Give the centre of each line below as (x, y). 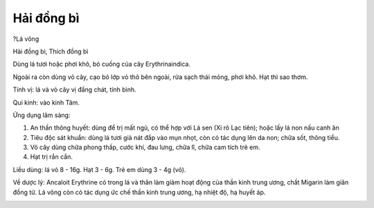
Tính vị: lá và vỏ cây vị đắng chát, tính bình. (74, 89)
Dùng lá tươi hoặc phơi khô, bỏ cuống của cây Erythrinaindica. (101, 64)
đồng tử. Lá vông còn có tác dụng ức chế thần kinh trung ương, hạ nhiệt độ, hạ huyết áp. (139, 192)
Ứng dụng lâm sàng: (42, 115)
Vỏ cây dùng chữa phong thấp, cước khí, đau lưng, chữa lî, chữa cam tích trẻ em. (145, 147)
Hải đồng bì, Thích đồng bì (51, 51)
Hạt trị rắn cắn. (51, 157)
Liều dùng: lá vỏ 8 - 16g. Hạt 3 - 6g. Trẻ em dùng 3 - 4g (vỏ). (99, 169)
